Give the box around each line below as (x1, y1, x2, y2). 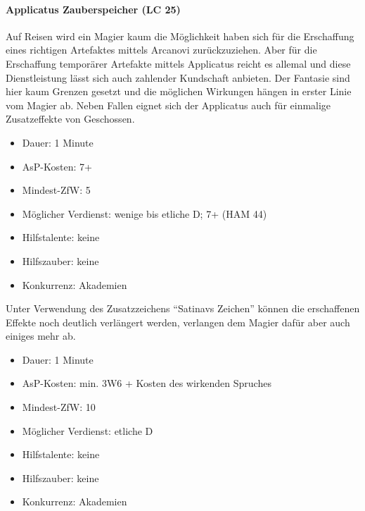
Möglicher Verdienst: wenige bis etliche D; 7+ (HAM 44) (22, 206, 267, 221)
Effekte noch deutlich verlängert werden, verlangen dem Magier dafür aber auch (6, 314, 350, 329)
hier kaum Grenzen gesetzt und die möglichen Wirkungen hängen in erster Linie (6, 84, 352, 99)
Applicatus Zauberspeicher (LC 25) (6, 1, 181, 16)
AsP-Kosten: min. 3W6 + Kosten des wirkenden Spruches (22, 376, 271, 390)
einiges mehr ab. (6, 328, 76, 343)
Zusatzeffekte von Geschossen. (6, 111, 135, 126)
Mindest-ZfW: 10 (22, 400, 96, 414)
